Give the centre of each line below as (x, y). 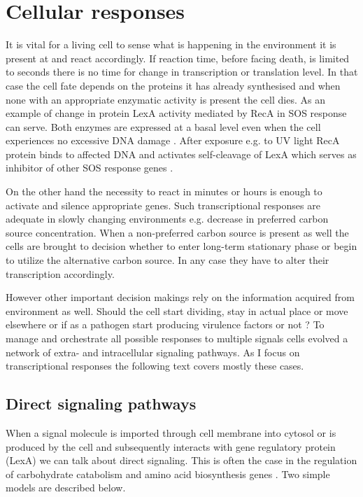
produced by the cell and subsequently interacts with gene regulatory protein (171, 446)
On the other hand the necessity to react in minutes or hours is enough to (164, 191)
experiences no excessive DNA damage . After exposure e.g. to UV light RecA (173, 140)
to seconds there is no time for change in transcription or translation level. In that (182, 72)
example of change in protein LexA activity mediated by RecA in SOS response (176, 113)
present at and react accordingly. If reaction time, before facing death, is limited (178, 58)
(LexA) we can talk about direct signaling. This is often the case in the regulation (181, 460)
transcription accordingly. (60, 273)
